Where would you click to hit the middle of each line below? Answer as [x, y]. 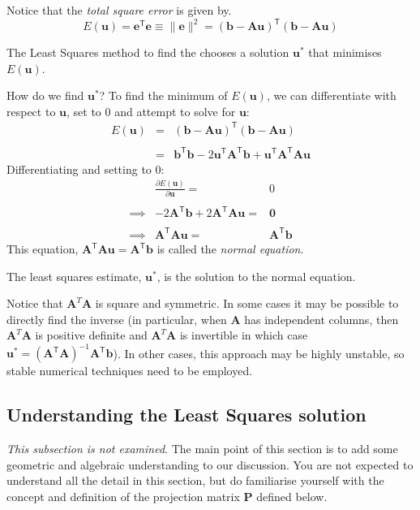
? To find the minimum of [163, 95]
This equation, [43, 249]
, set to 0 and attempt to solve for [151, 111]
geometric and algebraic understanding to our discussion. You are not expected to [210, 464]
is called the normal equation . [230, 249]
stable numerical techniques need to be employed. [130, 371]
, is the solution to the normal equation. [256, 276]
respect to [31, 111]
